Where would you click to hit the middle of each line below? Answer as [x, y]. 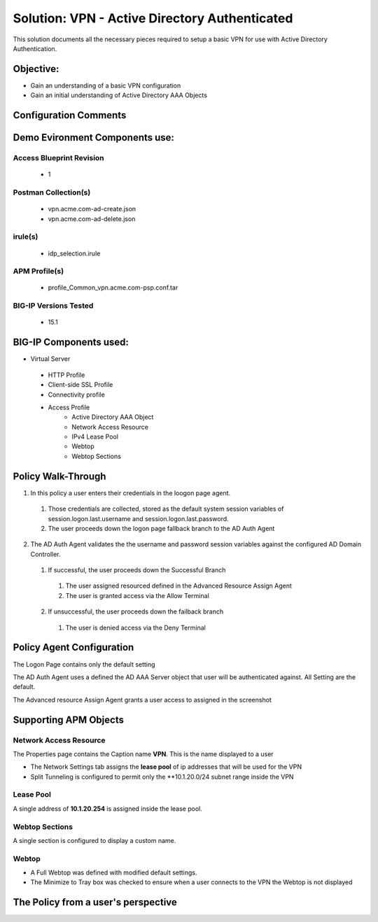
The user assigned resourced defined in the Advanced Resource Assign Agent [178, 586]
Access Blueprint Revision [58, 158]
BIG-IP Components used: [71, 342]
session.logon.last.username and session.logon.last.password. [138, 518]
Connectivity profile [76, 395]
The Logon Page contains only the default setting [84, 664]
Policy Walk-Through [59, 476]
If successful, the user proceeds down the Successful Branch [137, 570]
